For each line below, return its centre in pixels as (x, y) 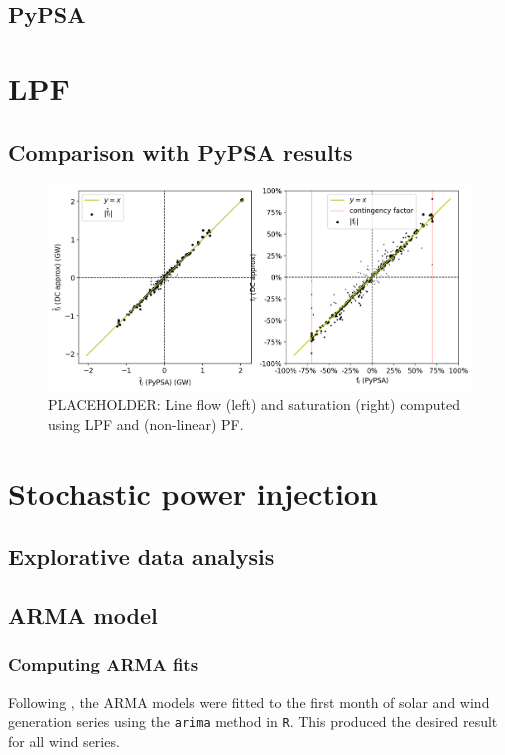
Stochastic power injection (193, 492)
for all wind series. (64, 740)
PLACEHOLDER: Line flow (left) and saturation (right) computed (254, 404)
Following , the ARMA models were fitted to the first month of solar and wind (249, 701)
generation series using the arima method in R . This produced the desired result (253, 721)
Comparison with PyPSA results (180, 151)
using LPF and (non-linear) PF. (146, 423)
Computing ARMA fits (103, 664)
